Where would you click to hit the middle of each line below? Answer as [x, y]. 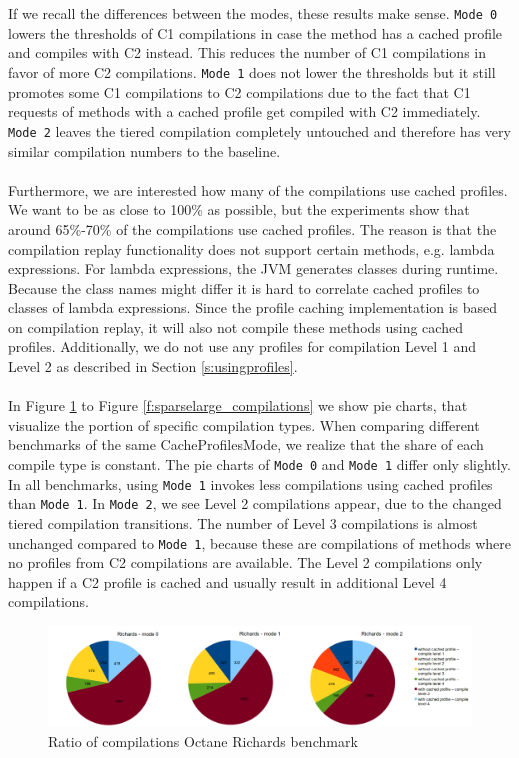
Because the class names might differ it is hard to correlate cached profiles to [244, 287]
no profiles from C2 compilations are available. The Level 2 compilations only [245, 562]
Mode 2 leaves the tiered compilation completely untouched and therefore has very [259, 130]
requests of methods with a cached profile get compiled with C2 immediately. [244, 111]
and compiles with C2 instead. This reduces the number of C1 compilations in [247, 52]
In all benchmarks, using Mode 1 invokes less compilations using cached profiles [250, 483]
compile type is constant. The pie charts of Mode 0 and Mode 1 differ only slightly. [259, 464]
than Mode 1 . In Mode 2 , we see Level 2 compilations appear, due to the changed [255, 503]
